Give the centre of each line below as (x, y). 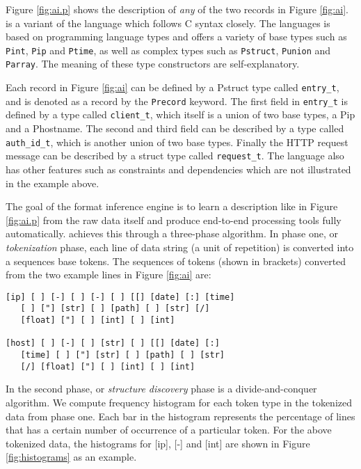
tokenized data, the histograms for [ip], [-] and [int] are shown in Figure (158, 443)
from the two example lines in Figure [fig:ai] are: (109, 275)
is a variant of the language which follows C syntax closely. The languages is (168, 23)
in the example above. (53, 183)
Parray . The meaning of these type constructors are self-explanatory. (153, 64)
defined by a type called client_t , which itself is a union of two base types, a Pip (180, 114)
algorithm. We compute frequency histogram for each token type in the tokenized (179, 402)
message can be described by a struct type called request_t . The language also (175, 156)
